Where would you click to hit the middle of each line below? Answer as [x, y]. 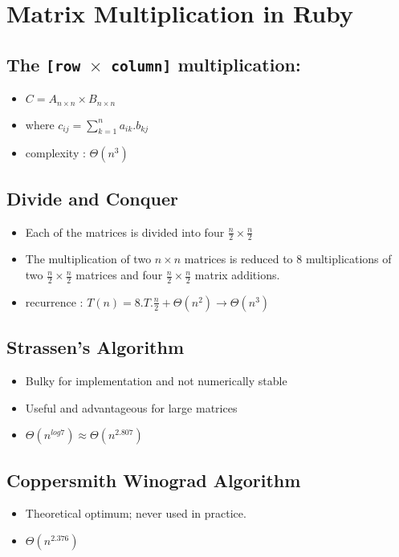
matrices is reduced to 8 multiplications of [288, 259]
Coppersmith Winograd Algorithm [154, 480]
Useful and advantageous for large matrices [131, 407]
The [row [44, 64]
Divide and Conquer [92, 198]
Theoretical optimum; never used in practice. [136, 513]
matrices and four [119, 275]
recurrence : [54, 301]
